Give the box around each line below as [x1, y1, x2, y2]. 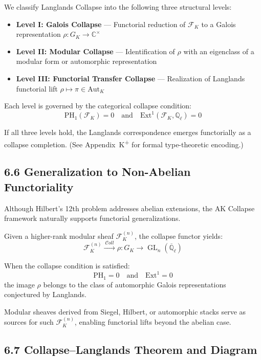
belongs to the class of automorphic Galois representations [43, 279, 226, 289]
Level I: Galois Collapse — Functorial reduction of [16, 18, 186, 29]
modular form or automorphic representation [16, 56, 157, 66]
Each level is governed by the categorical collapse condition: [4, 100, 191, 111]
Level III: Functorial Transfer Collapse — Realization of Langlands [16, 73, 245, 83]
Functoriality [4, 178, 74, 194]
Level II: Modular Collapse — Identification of [16, 46, 175, 56]
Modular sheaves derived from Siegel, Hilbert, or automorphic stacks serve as [4, 306, 246, 317]
